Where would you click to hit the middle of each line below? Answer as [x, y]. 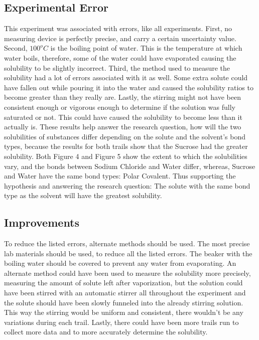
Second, [16, 48]
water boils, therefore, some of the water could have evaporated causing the [120, 57]
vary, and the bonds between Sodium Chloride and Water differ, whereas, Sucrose [130, 166]
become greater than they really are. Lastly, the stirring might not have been [122, 97]
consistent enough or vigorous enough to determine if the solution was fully [120, 107]
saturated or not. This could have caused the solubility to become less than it [123, 117]
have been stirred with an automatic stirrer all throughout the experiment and [125, 293]
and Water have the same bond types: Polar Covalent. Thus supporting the [120, 176]
